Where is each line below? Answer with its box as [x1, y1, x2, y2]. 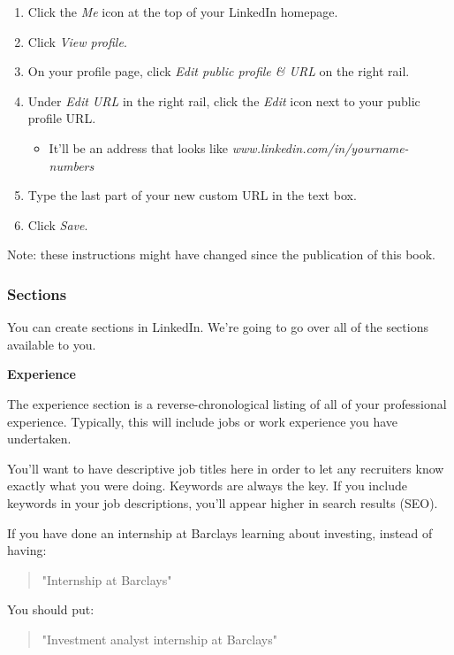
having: [7, 541, 47, 559]
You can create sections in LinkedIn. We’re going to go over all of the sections [7, 318, 428, 336]
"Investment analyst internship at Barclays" [42, 629, 277, 648]
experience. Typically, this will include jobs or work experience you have [7, 412, 398, 430]
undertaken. [7, 429, 72, 448]
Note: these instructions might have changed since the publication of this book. [7, 245, 435, 264]
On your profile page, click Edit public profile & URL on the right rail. [27, 62, 410, 81]
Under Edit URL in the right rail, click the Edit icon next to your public [27, 91, 420, 110]
